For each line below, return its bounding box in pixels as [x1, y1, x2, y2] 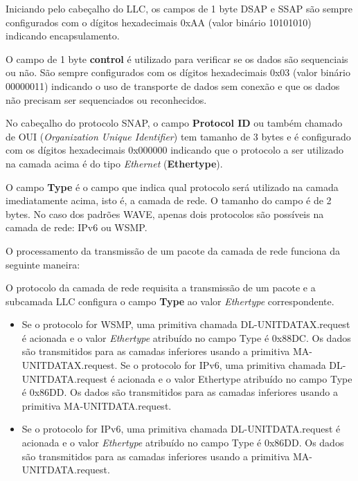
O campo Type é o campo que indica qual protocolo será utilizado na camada [6, 179, 339, 194]
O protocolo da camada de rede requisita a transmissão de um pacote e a [6, 280, 316, 295]
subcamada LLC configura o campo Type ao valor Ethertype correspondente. [6, 293, 334, 308]
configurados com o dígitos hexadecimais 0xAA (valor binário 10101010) [6, 15, 312, 29]
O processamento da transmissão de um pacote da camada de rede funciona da [6, 243, 341, 257]
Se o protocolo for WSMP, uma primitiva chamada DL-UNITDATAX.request [21, 317, 350, 332]
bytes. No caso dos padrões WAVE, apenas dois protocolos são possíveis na [6, 206, 324, 221]
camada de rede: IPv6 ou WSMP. [6, 220, 147, 235]
